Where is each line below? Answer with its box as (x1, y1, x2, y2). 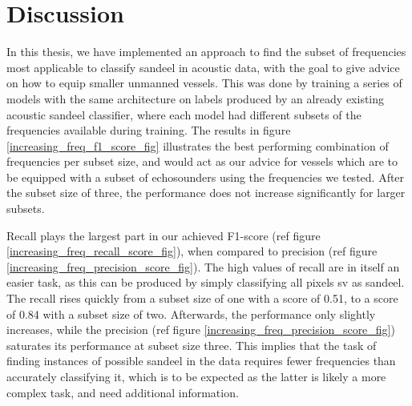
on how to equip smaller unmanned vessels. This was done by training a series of (6, 74, 402, 91)
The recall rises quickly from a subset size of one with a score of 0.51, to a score (6, 290, 398, 307)
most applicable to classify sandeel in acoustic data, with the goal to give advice (6, 58, 400, 75)
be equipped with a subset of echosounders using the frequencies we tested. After (6, 168, 405, 185)
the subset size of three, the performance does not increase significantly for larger (6, 184, 406, 201)
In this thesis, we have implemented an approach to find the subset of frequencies (6, 43, 406, 60)
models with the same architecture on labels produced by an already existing (6, 90, 385, 107)
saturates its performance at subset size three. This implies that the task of (6, 336, 377, 353)
